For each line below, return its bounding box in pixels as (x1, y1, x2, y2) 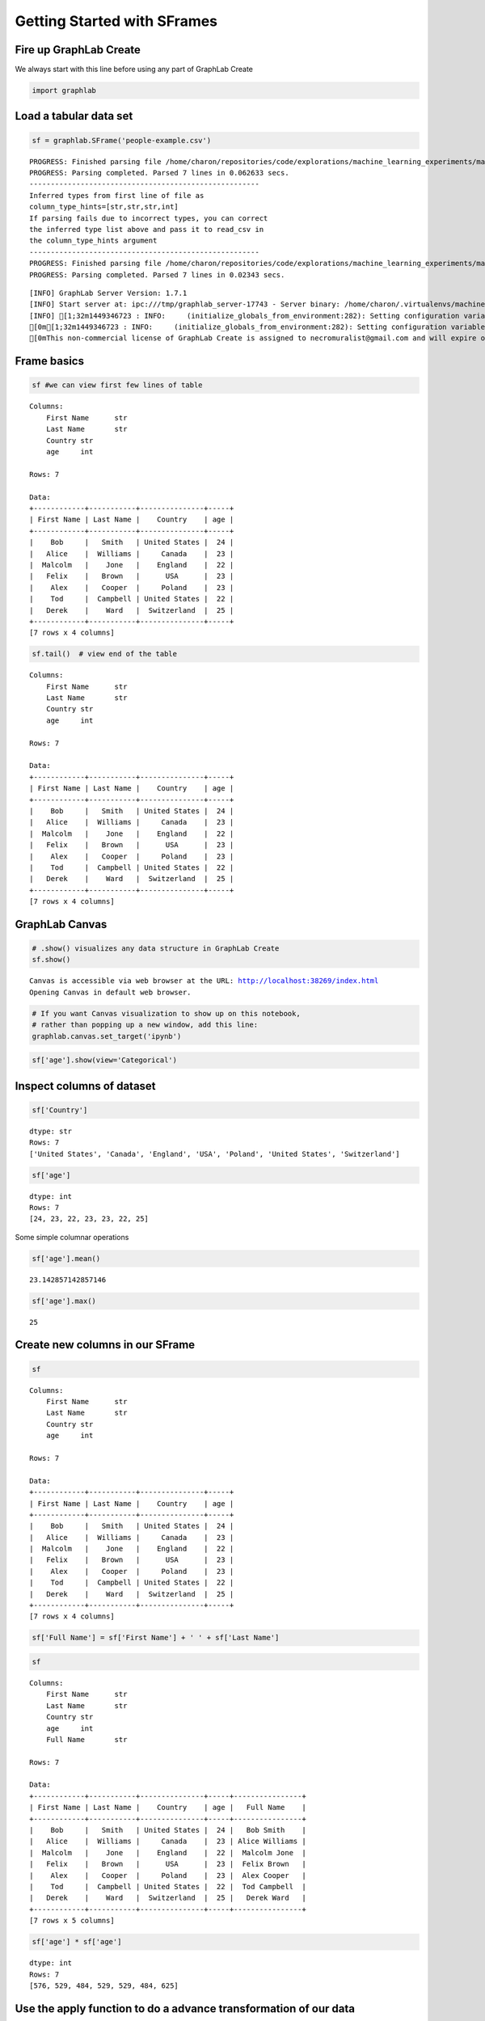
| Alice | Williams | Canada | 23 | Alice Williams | (29, 1837, 306, 1846)
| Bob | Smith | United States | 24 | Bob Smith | (29, 1825, 306, 1835)
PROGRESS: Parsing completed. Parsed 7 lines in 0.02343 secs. (29, 270, 285, 279)
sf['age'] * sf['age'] (32, 1937, 122, 1947)
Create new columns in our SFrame (15, 1338, 196, 1352)
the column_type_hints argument (29, 236, 158, 246)
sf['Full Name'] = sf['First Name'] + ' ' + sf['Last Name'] (32, 1633, 280, 1643)
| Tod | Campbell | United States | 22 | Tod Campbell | (29, 1882, 306, 1891)
